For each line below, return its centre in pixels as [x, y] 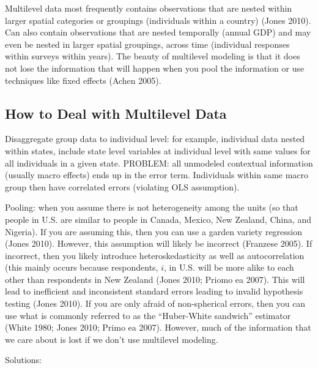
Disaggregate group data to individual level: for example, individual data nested [155, 139]
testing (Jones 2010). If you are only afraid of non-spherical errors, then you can [155, 303]
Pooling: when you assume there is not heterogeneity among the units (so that [152, 207]
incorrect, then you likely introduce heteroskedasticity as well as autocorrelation [155, 255]
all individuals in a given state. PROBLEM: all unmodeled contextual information [159, 163]
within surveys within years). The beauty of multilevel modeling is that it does [153, 56]
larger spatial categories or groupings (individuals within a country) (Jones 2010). [158, 20]
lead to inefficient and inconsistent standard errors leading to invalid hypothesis [154, 291]
